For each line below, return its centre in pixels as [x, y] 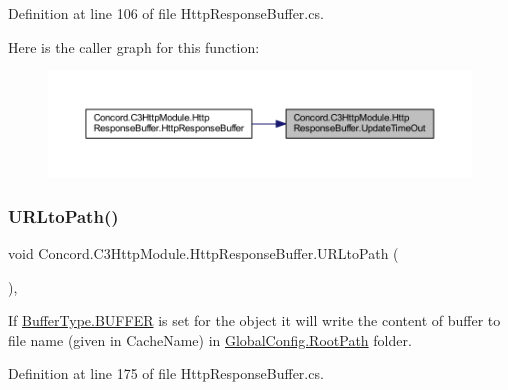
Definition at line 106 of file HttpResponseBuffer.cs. [166, 13]
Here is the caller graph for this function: [134, 46]
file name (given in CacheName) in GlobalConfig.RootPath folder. [210, 339]
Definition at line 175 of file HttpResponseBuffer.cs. [166, 373]
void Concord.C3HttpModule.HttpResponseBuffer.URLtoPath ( [203, 253]
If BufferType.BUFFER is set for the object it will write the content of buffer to [254, 320]
